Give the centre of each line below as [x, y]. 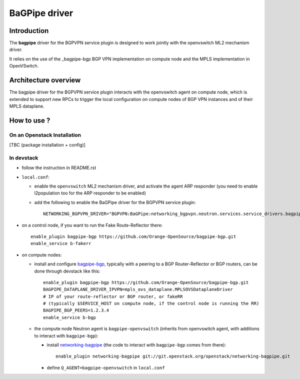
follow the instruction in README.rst [59, 168]
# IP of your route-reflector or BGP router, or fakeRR [113, 296]
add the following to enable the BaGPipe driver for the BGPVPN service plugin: [115, 202]
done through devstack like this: [67, 271]
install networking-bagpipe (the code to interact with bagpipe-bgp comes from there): [136, 345]
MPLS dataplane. [27, 106]
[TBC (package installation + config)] [47, 145]
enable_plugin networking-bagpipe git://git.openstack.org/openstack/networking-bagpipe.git [173, 356]
